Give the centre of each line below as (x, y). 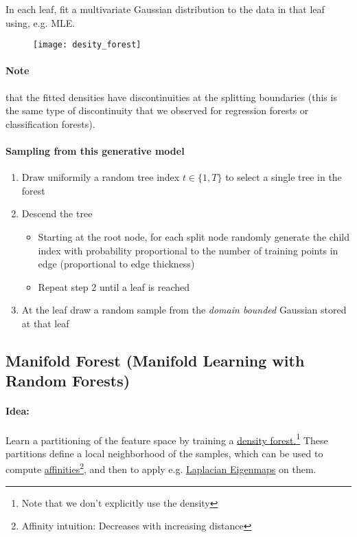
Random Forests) (68, 381)
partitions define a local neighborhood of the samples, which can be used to (164, 453)
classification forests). (50, 123)
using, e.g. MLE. (41, 22)
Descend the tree (57, 213)
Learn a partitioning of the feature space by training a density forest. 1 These (167, 439)
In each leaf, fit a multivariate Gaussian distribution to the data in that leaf (165, 9)
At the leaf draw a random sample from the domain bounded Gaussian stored (184, 310)
